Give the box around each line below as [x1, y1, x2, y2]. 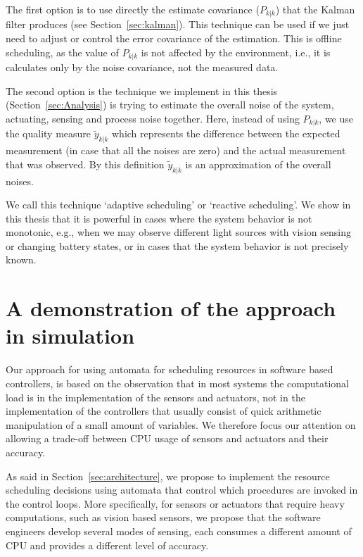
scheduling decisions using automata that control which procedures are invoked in [6, 482, 358, 497]
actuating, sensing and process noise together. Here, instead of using [6, 111, 300, 125]
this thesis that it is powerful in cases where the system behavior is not [6, 211, 312, 225]
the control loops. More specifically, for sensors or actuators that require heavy [6, 496, 345, 511]
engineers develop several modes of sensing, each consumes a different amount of [6, 523, 352, 538]
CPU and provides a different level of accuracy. [6, 537, 209, 552]
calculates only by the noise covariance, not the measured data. [6, 60, 279, 75]
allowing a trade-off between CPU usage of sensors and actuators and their [6, 431, 329, 446]
